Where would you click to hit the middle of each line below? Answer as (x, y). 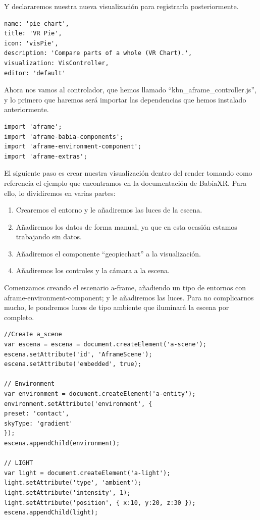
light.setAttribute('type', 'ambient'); (73, 483)
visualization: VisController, (57, 63)
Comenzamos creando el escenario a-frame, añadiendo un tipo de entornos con (125, 288)
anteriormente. (27, 109)
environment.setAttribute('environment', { (78, 404)
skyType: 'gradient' (39, 423)
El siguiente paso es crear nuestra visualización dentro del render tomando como (128, 173)
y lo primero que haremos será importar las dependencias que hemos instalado (125, 99)
